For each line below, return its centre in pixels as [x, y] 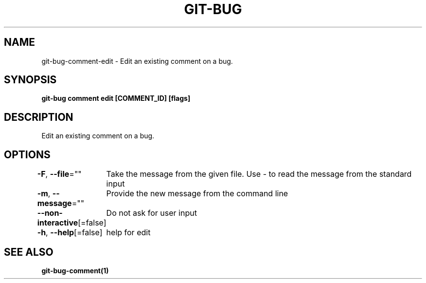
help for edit [128, 233]
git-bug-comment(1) [75, 270]
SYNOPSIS [30, 80]
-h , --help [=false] [70, 233]
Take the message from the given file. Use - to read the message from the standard [259, 174]
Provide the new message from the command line [197, 194]
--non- [50, 213]
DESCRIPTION [39, 117]
